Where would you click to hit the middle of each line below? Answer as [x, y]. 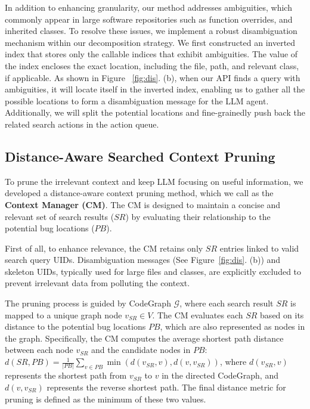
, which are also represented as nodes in [232, 326]
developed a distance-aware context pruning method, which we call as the [139, 193]
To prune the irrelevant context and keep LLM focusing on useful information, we [154, 181]
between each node [39, 350]
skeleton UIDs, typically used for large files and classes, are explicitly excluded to [153, 271]
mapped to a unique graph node [63, 315]
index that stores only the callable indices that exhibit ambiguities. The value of [151, 54]
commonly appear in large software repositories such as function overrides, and [149, 19]
